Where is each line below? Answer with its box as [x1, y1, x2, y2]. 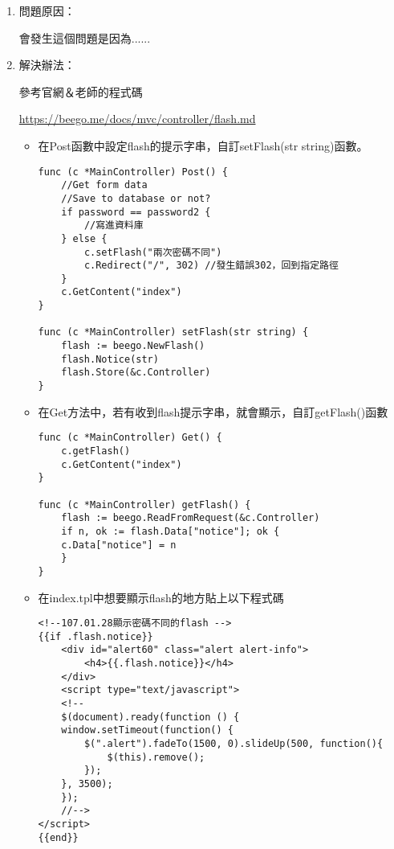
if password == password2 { [61, 206, 211, 218]
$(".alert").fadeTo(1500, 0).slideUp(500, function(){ [83, 738, 384, 750]
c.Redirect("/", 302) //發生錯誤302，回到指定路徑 [83, 260, 339, 272]
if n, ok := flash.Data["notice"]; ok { [61, 525, 280, 537]
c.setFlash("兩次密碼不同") [83, 246, 222, 258]
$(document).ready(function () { [61, 711, 240, 723]
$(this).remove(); [107, 751, 205, 763]
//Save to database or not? [61, 192, 211, 204]
